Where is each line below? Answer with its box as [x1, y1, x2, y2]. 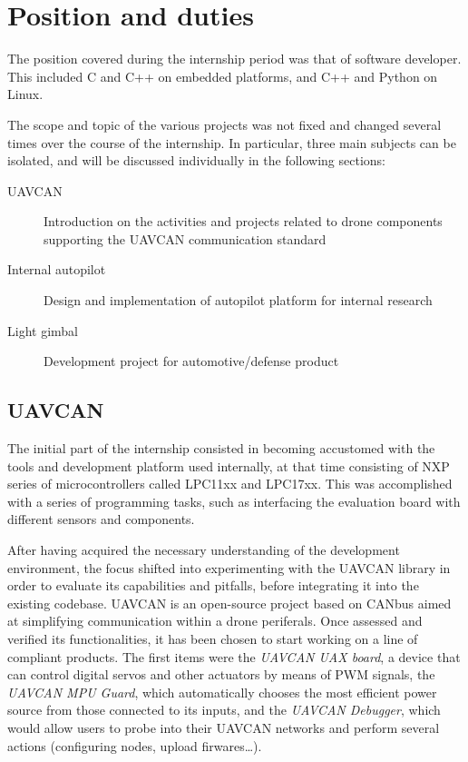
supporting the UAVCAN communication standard [44, 229, 327, 248]
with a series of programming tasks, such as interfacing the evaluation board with [7, 491, 461, 510]
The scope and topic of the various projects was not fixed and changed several [7, 114, 442, 134]
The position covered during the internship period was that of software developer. [7, 49, 462, 68]
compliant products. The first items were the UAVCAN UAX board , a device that [7, 647, 461, 666]
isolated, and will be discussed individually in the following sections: [7, 151, 386, 170]
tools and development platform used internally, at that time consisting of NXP [7, 456, 450, 475]
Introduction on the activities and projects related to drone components [44, 212, 443, 231]
